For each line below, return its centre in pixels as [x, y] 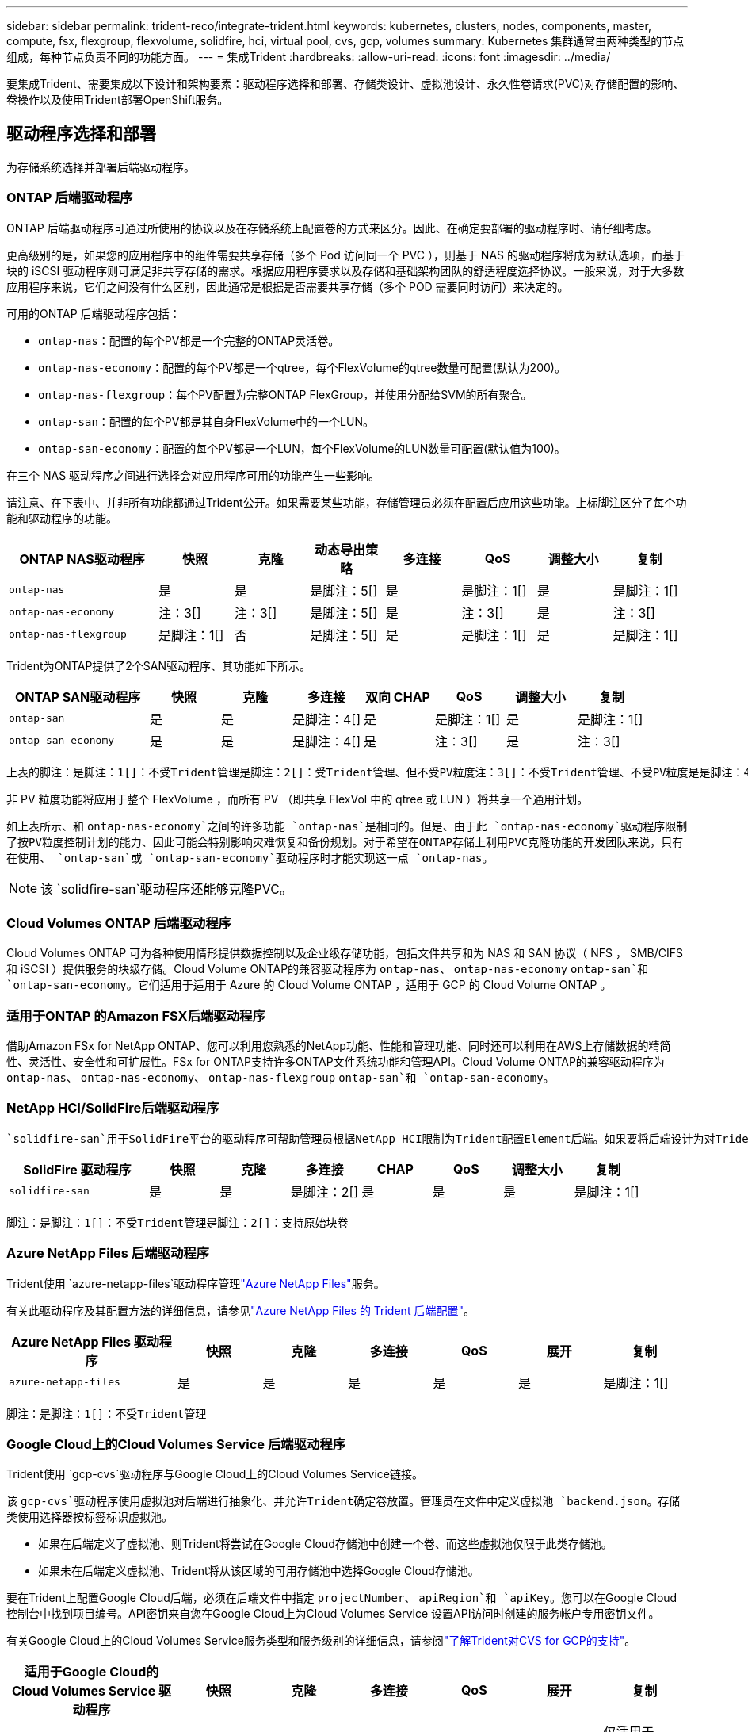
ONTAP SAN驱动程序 [78, 697]
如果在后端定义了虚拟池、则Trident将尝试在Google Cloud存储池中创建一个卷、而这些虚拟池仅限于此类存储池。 [325, 1544]
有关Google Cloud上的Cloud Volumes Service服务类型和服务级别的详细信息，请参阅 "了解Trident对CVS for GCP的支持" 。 [321, 1641]
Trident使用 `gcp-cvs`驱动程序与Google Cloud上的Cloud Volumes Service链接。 [215, 1474]
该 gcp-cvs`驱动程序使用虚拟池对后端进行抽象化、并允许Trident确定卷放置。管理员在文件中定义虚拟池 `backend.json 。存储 [343, 1501]
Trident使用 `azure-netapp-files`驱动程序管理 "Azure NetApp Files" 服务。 [196, 1283]
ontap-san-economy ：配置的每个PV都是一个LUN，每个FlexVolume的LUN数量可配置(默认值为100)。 [302, 448]
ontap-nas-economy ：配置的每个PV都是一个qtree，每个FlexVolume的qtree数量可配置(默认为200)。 [302, 367]
